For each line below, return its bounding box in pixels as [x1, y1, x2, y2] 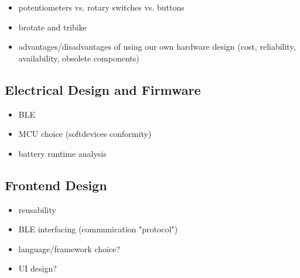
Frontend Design [5, 176, 107, 194]
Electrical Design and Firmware [5, 80, 201, 98]
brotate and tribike [18, 20, 87, 33]
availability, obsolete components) [18, 52, 139, 64]
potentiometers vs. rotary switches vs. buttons [18, 1, 185, 13]
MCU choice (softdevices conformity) [18, 128, 152, 140]
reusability [18, 203, 56, 215]
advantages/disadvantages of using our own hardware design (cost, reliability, [18, 40, 296, 53]
